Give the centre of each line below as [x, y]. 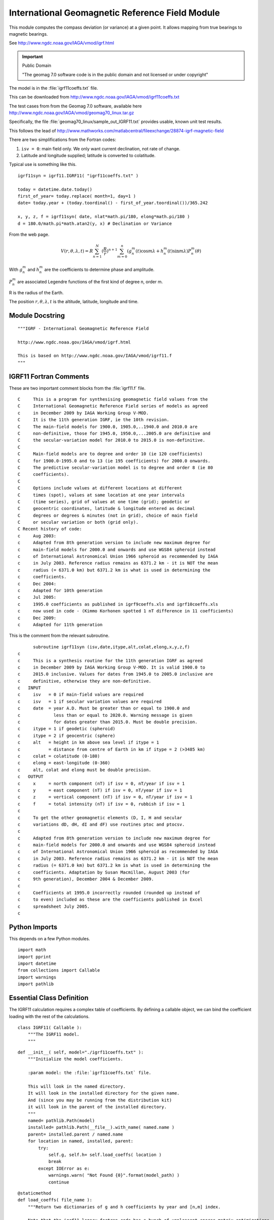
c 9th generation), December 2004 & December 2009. [86, 879]
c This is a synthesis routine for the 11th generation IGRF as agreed [110, 661]
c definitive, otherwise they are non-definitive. [85, 681]
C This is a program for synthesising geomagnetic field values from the [113, 399]
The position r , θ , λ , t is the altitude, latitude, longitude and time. [74, 302]
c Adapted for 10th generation [60, 590]
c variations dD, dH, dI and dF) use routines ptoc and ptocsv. [101, 824]
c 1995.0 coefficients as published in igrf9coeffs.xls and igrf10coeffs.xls [118, 604]
